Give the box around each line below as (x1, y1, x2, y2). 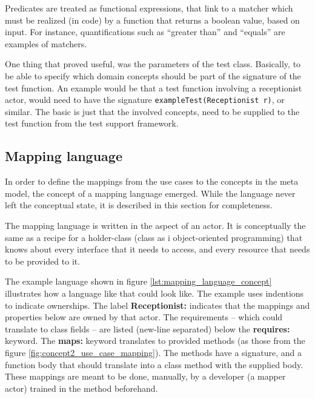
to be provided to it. (5, 254, 81, 267)
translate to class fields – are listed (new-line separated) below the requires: (5, 322, 290, 335)
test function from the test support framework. (5, 117, 179, 130)
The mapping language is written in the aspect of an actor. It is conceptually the (5, 219, 306, 231)
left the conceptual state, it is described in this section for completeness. (5, 199, 273, 211)
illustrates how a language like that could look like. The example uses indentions (5, 286, 304, 299)
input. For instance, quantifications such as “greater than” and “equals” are (5, 25, 285, 38)
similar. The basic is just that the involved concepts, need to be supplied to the (5, 105, 300, 117)
